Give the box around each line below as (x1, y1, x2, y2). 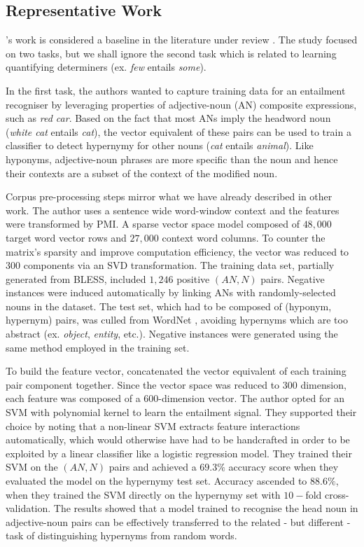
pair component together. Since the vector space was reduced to (6, 377, 280, 392)
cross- (325, 487, 349, 501)
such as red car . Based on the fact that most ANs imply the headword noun (6, 111, 331, 125)
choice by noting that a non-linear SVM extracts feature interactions (6, 418, 300, 433)
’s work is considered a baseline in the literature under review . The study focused (6, 32, 358, 47)
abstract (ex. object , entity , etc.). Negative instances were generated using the (6, 326, 338, 341)
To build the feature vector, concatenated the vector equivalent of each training (6, 363, 346, 378)
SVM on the (6, 459, 58, 474)
